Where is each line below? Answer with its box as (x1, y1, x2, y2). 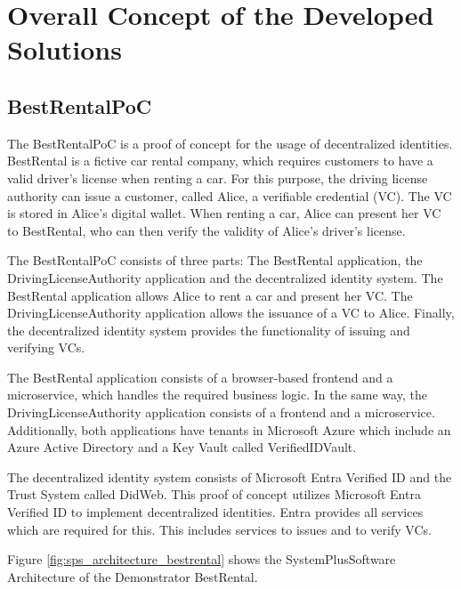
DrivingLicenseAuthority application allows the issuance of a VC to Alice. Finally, (7, 303, 455, 322)
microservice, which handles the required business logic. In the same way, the (7, 385, 427, 404)
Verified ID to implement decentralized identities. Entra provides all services (7, 503, 424, 521)
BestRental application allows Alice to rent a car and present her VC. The (7, 286, 413, 304)
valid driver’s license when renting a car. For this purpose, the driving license (7, 168, 428, 187)
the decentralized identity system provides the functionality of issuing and (7, 320, 410, 339)
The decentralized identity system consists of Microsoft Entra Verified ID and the (7, 467, 452, 486)
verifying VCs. (7, 338, 85, 357)
